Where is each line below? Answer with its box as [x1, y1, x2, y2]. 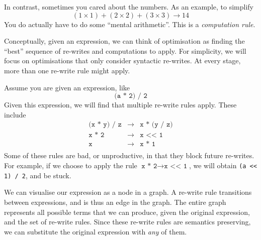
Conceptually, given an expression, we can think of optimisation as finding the [4, 36, 245, 46]
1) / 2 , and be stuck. [4, 170, 71, 180]
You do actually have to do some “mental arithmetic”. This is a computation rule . [4, 19, 255, 29]
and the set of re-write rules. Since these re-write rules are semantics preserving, [4, 216, 251, 227]
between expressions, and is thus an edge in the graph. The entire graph [4, 196, 226, 207]
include [4, 109, 26, 119]
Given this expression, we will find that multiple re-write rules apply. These [4, 99, 237, 110]
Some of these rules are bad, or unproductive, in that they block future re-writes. [4, 150, 254, 161]
